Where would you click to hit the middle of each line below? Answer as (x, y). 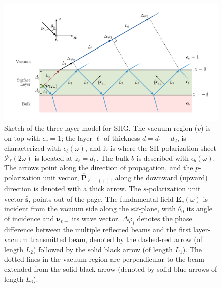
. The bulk (113, 157)
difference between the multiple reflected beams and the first (98, 229)
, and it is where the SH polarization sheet (151, 148)
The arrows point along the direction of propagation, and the (99, 167)
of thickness (122, 138)
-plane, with (157, 208)
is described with (162, 157)
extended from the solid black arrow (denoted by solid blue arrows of (111, 269)
